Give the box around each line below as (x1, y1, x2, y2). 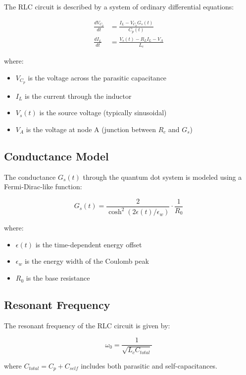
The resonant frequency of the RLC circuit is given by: (4, 320, 170, 330)
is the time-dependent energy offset (35, 239, 142, 249)
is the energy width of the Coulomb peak (24, 256, 149, 266)
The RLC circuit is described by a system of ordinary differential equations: (4, 1, 234, 11)
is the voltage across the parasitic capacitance (28, 72, 167, 82)
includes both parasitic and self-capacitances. (81, 360, 217, 371)
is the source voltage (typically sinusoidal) (39, 107, 167, 118)
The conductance (4, 171, 56, 182)
